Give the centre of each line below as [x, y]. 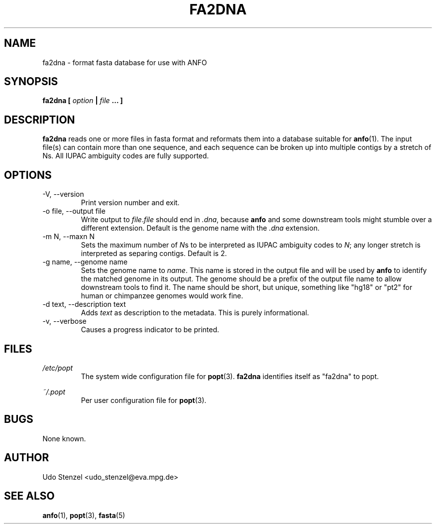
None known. [64, 438]
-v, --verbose [64, 321]
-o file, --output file [74, 211]
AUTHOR [27, 458]
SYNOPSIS [31, 82]
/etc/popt [58, 368]
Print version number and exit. [130, 203]
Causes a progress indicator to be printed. [150, 330]
